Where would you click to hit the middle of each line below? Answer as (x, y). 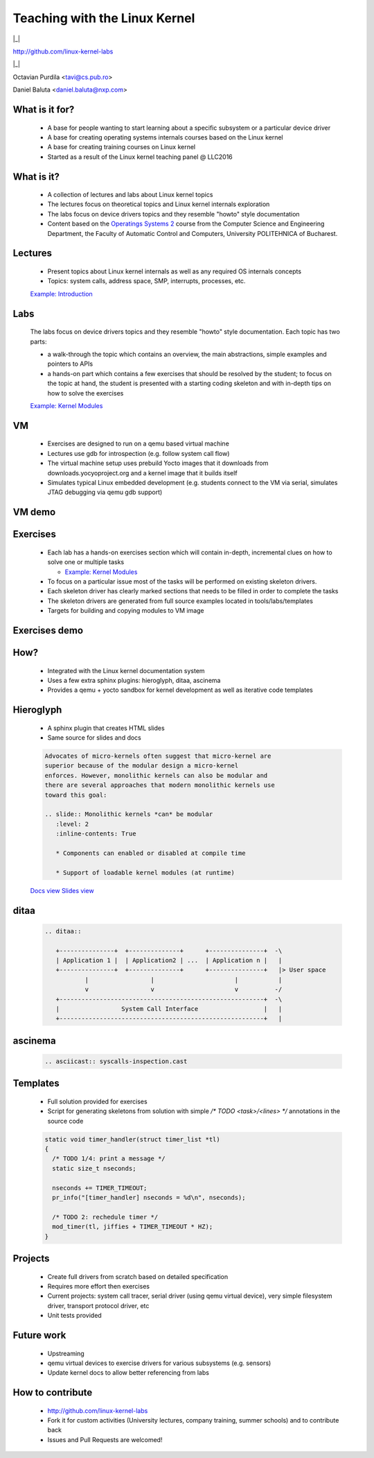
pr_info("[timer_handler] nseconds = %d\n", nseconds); (149, 1197)
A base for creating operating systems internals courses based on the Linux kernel (165, 137)
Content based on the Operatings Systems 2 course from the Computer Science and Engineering (186, 224)
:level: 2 (72, 824)
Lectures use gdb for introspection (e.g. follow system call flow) (139, 453)
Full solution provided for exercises (98, 1101)
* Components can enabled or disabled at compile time (151, 853)
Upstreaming (66, 1353)
